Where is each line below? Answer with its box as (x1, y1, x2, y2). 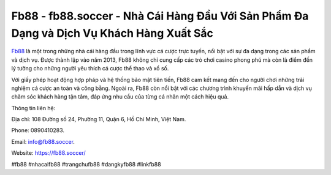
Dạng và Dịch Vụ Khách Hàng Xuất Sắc (11, 26, 214, 40)
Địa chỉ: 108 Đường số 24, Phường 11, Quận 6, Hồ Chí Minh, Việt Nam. (11, 116, 186, 123)
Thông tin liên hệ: (11, 104, 56, 111)
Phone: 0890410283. (11, 127, 64, 134)
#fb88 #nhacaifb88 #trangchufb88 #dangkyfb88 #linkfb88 (11, 160, 162, 168)
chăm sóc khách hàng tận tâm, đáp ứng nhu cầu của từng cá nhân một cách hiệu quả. (11, 93, 229, 100)
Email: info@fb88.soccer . (11, 138, 75, 145)
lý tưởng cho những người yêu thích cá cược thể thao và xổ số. (11, 65, 169, 72)
